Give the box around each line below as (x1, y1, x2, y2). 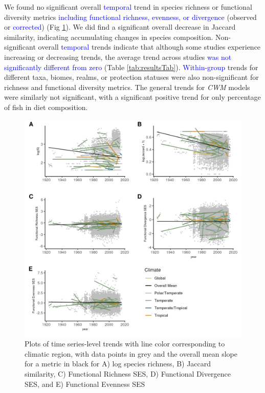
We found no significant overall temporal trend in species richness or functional (4, 2, 252, 12)
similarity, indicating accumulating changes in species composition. (4, 31, 213, 42)
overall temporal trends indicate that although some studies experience (38, 41, 261, 52)
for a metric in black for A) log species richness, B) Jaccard (25, 358, 211, 369)
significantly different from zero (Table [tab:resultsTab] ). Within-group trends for (4, 61, 258, 72)
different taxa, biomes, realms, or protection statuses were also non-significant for (4, 72, 259, 82)
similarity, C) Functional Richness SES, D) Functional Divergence (25, 368, 231, 379)
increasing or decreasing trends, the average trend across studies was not (4, 51, 232, 62)
